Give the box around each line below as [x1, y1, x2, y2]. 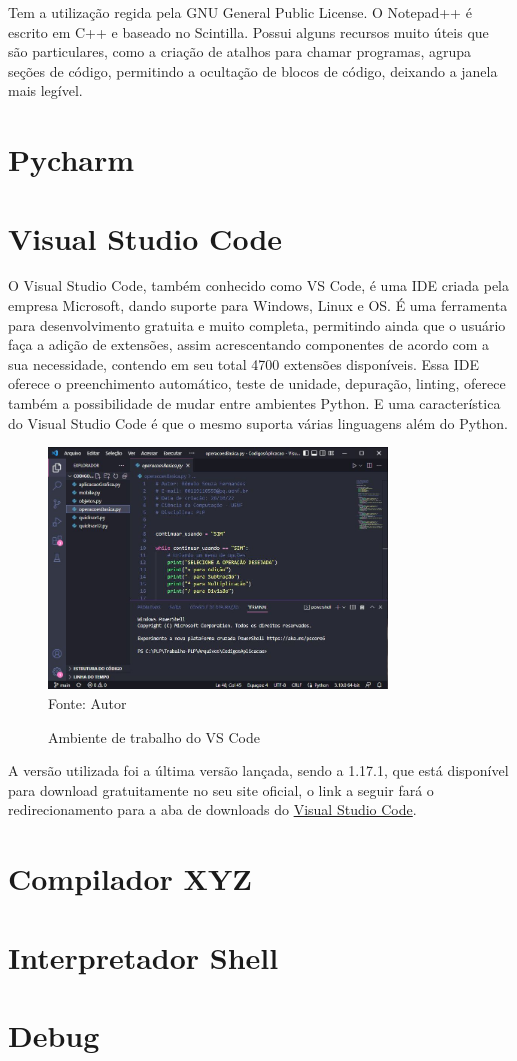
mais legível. [8, 80, 83, 101]
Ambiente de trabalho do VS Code [48, 726, 260, 747]
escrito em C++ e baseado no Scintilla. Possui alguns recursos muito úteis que [8, 21, 489, 42]
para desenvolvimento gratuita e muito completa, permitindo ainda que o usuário [8, 314, 506, 335]
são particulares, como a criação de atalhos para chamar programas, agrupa [8, 41, 471, 62]
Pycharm [8, 139, 135, 180]
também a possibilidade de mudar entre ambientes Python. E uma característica [8, 393, 501, 414]
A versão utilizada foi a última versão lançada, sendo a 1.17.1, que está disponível [8, 760, 509, 781]
